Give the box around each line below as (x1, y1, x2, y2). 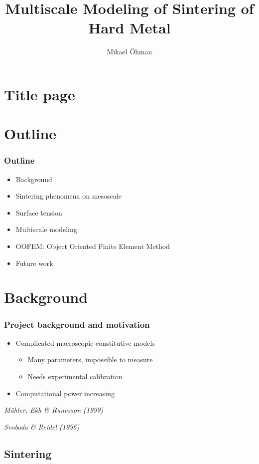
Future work (15, 257, 53, 268)
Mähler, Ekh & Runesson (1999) (4, 405, 104, 415)
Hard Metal (88, 17, 171, 38)
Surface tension (15, 207, 62, 218)
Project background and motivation (4, 318, 150, 330)
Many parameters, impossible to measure (27, 354, 153, 365)
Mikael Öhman (107, 46, 152, 57)
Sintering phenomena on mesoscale (15, 191, 122, 201)
